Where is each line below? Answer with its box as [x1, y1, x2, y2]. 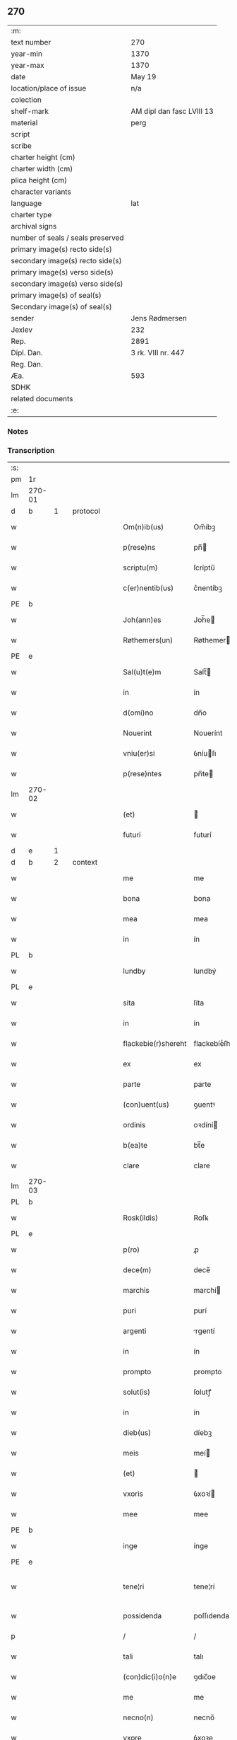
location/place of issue [11, 83, 87, 93]
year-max [11, 60, 44, 70]
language [11, 198, 42, 208]
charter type [11, 209, 52, 219]
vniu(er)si [123, 749, 155, 759]
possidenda [123, 1611, 162, 1621]
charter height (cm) [11, 152, 75, 162]
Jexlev [11, 325, 33, 335]
